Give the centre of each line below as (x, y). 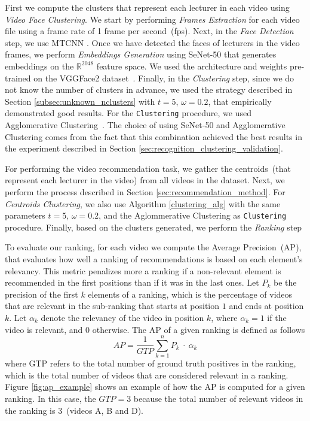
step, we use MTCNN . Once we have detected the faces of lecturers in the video (152, 42)
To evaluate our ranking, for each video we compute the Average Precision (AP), (153, 247)
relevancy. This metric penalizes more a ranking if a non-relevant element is (143, 270)
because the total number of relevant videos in (218, 399)
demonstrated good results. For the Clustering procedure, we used (128, 113)
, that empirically (240, 101)
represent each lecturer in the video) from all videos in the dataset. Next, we (145, 180)
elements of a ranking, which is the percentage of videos (190, 294)
